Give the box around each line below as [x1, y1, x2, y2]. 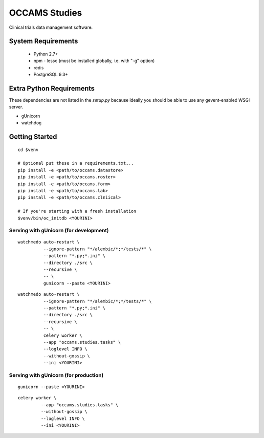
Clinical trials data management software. [9, 24, 93, 30]
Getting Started [9, 132, 57, 141]
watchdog [21, 120, 42, 126]
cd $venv [18, 147, 39, 153]
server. [9, 104, 23, 110]
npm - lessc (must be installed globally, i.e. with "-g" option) [33, 58, 155, 64]
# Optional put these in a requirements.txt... [18, 160, 134, 166]
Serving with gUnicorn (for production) [9, 372, 104, 378]
